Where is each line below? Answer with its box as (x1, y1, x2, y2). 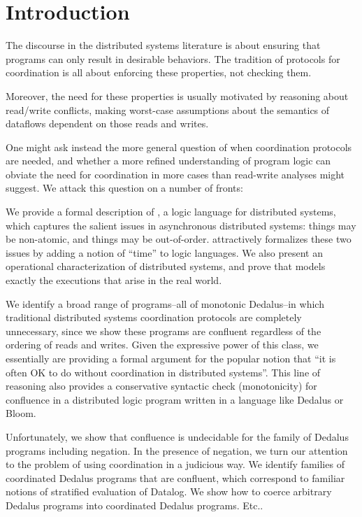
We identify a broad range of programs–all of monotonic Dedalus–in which (6, 296, 324, 311)
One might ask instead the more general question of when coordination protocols (6, 139, 352, 154)
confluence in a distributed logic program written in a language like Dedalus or (6, 392, 344, 406)
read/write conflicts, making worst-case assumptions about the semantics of (6, 102, 330, 117)
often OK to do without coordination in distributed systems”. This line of (6, 364, 321, 379)
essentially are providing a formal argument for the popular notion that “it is (6, 351, 336, 365)
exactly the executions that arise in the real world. (6, 273, 222, 288)
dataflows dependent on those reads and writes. (6, 116, 209, 131)
